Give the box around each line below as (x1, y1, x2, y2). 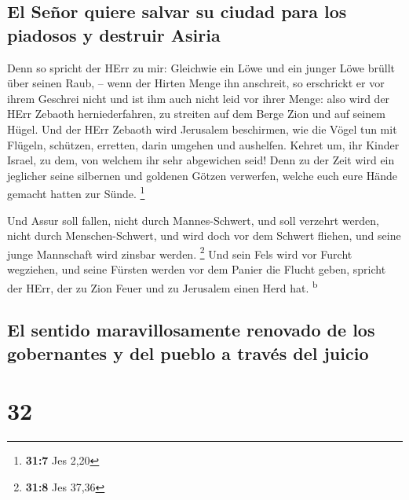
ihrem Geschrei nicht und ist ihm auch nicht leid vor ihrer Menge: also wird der (7, 90, 390, 106)
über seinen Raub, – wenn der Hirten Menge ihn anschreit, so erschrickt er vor (7, 75, 385, 91)
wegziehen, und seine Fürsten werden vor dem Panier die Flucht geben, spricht (7, 261, 386, 278)
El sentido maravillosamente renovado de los (7, 318, 375, 342)
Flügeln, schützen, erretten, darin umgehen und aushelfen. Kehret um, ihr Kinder (7, 136, 400, 153)
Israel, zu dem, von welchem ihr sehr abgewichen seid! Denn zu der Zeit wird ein (7, 152, 395, 168)
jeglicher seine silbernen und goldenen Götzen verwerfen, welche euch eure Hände (7, 167, 398, 183)
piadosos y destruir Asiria (7, 22, 221, 46)
